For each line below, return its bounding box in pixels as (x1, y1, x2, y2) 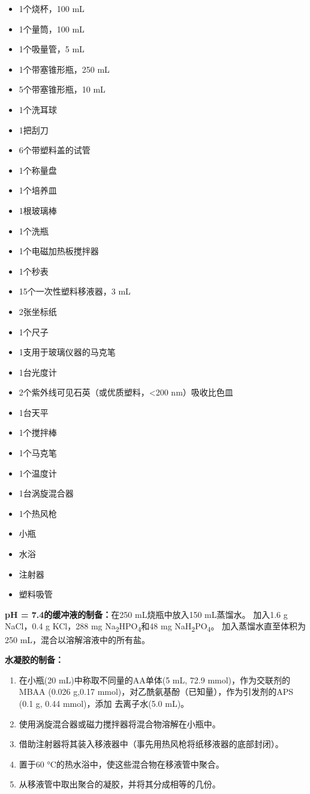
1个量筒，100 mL (19, 22, 85, 35)
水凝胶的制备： (5, 653, 64, 666)
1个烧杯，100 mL (19, 2, 85, 14)
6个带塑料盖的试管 (19, 144, 91, 156)
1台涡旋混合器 (19, 487, 74, 499)
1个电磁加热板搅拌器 (19, 245, 99, 257)
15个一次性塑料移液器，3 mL (19, 285, 131, 298)
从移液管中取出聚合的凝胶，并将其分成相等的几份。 (19, 778, 221, 790)
